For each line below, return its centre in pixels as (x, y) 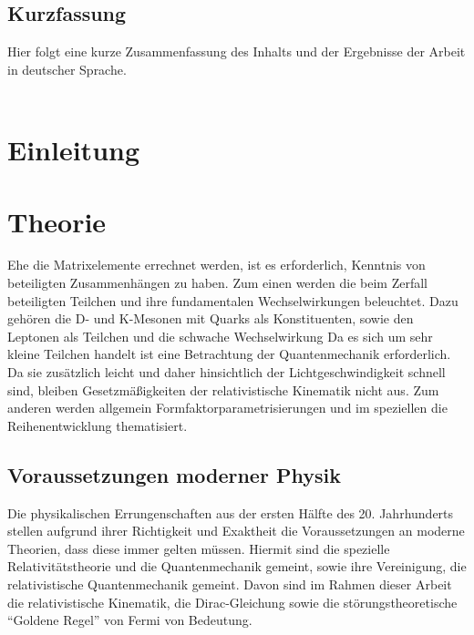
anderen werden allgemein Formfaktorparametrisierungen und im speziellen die (227, 408)
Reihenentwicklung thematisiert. (98, 425)
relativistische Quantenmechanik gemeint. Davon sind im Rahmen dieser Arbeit (230, 584)
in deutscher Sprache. (67, 69)
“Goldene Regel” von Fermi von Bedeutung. (130, 620)
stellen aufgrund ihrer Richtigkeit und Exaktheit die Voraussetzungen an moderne (236, 531)
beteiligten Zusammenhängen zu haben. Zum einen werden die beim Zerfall (217, 283)
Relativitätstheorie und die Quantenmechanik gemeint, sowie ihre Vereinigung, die (237, 566)
